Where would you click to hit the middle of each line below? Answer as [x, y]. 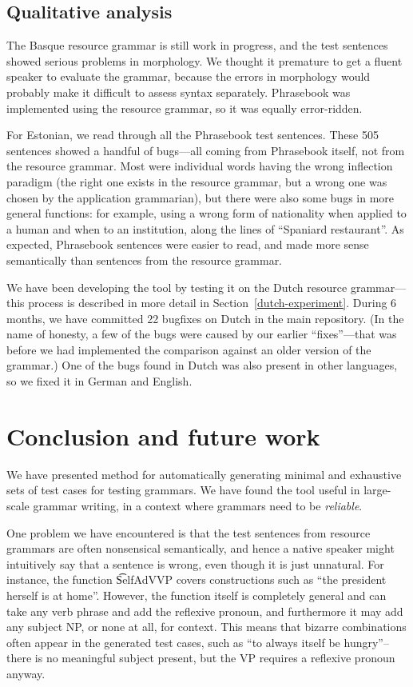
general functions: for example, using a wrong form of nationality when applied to [206, 213]
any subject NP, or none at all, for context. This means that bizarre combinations [206, 627]
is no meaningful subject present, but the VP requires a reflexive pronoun [215, 658]
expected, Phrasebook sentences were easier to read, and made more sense [188, 244]
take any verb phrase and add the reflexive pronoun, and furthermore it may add [205, 611]
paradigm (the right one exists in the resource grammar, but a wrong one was [197, 181]
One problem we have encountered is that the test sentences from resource [189, 532]
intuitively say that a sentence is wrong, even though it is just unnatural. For [195, 563]
